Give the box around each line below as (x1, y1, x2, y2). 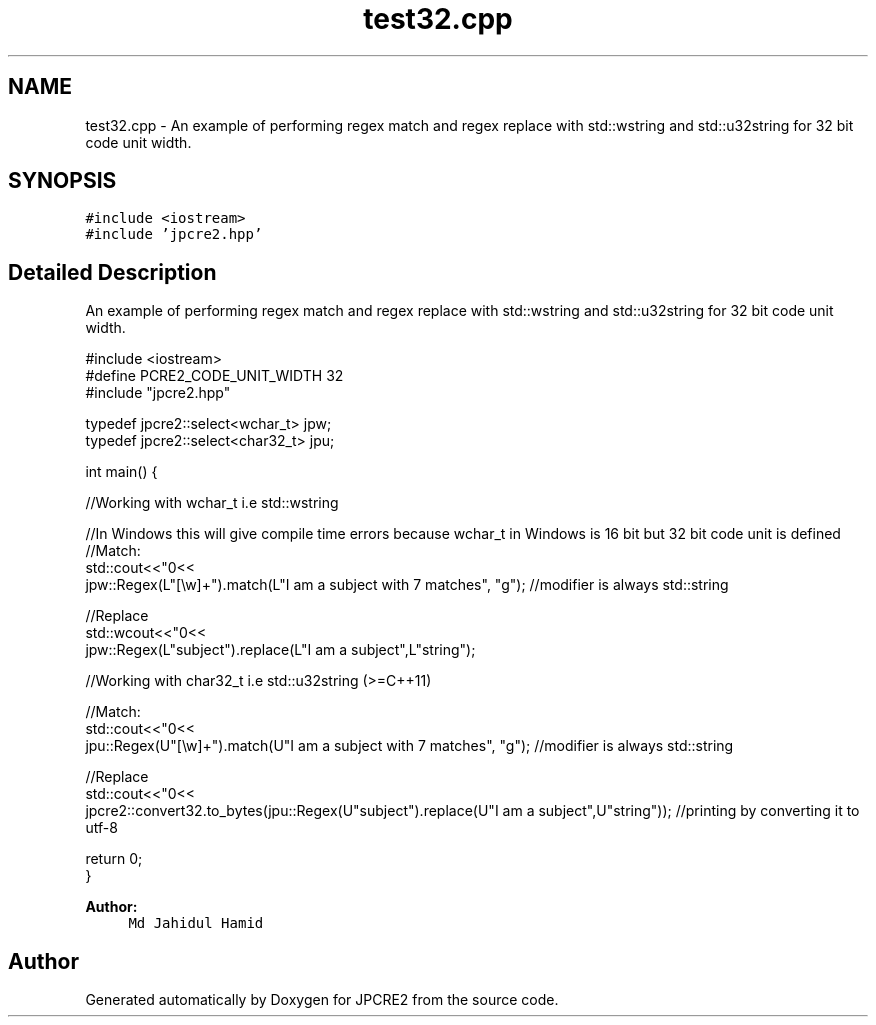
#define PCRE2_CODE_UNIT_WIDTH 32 (85, 367, 344, 385)
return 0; (85, 850, 143, 868)
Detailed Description (8, 259, 217, 285)
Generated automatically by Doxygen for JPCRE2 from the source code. (85, 991, 559, 1009)
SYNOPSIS (8, 168, 117, 194)
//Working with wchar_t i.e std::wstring (85, 494, 339, 512)
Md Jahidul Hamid (128, 915, 264, 932)
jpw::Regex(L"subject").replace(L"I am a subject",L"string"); (85, 641, 476, 659)
